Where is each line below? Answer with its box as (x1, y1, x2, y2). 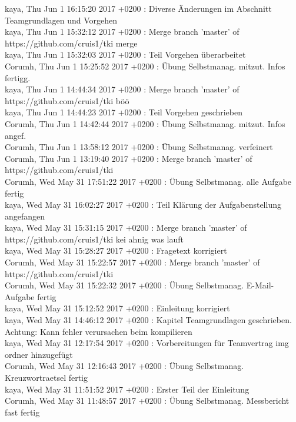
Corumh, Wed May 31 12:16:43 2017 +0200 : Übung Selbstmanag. (5, 360, 244, 372)
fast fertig (5, 406, 40, 418)
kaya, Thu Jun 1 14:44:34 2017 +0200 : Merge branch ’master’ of (5, 83, 240, 95)
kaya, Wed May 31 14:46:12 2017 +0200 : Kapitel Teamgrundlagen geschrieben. (5, 314, 292, 326)
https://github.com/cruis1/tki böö (5, 94, 129, 107)
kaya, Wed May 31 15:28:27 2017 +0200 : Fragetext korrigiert (5, 244, 227, 257)
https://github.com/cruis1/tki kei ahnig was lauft (5, 232, 184, 245)
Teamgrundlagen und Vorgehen (5, 14, 118, 26)
